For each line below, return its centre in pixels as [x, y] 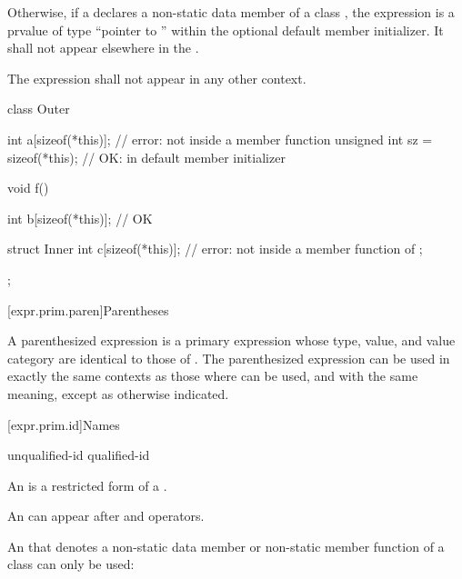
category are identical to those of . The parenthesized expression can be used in [229, 358]
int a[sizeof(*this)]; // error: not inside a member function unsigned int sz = [220, 139]
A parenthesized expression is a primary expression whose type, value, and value [231, 340]
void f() [28, 188]
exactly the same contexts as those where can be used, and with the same [213, 376]
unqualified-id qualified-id [79, 455]
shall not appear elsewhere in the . [103, 48]
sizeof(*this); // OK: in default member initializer [146, 157]
